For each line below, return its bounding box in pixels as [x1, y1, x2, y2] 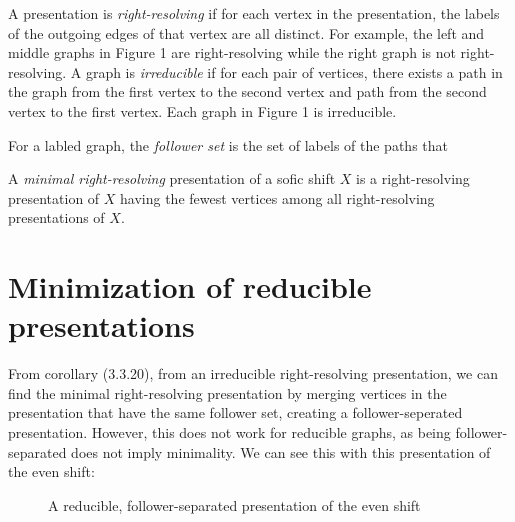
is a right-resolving [356, 168, 470, 189]
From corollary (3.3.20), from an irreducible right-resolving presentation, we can [8, 363, 498, 384]
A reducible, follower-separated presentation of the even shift [48, 494, 421, 515]
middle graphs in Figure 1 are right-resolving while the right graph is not [8, 42, 456, 63]
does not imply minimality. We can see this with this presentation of [71, 441, 491, 462]
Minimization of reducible [8, 266, 372, 307]
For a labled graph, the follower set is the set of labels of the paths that [8, 134, 448, 155]
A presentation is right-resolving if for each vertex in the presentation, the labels [8, 3, 500, 23]
